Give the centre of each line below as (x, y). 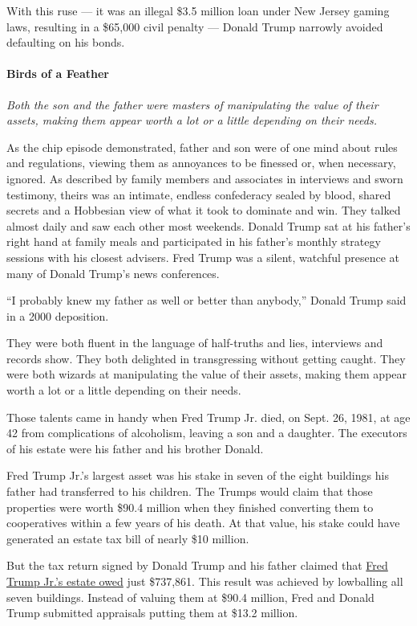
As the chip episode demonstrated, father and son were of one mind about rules (202, 147)
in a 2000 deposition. (58, 315)
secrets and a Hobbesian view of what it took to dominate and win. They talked (204, 210)
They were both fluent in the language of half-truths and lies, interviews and (195, 343)
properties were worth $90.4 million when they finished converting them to (190, 507)
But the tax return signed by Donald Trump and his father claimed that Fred (197, 565)
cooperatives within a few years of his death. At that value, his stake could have (203, 523)
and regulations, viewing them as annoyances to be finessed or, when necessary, (201, 163)
